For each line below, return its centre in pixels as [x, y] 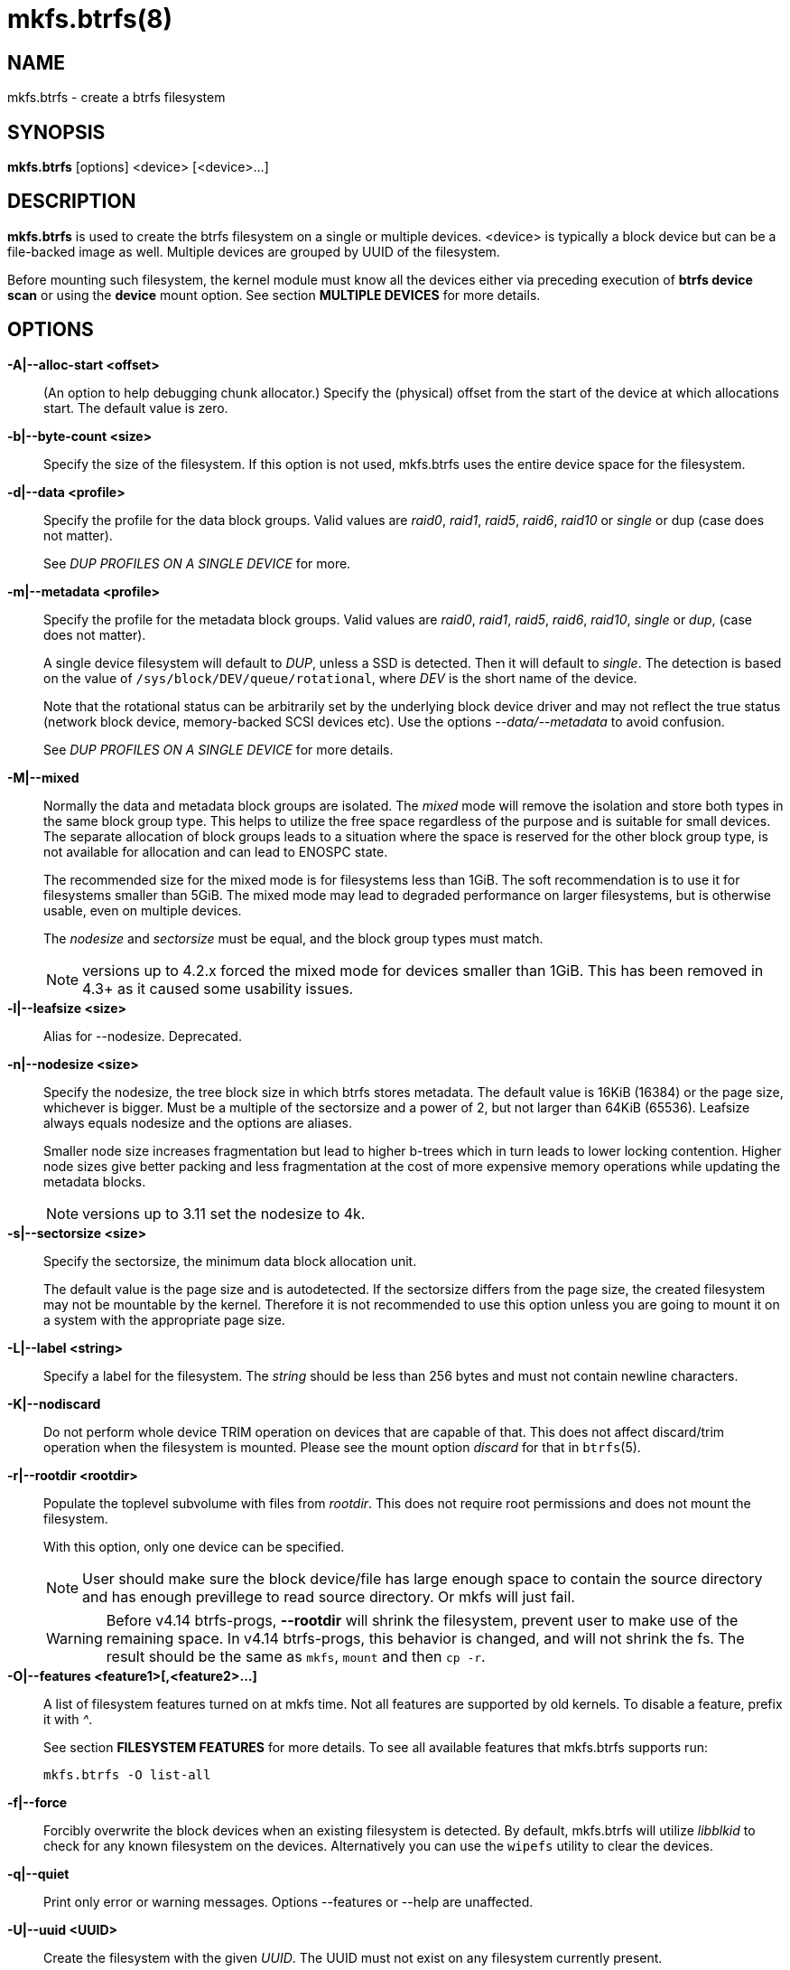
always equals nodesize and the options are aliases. [198, 1122]
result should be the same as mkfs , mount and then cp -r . [296, 1656]
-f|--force [37, 1802]
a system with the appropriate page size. [164, 1319]
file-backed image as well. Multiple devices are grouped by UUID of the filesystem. [254, 251]
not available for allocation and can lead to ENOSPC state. [216, 851]
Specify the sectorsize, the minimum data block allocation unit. [230, 1261]
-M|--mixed [43, 777]
